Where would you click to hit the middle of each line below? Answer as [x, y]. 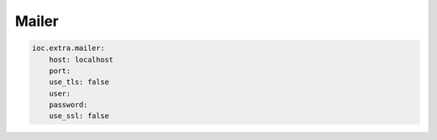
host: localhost [81, 59]
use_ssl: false [79, 116]
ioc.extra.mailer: [68, 48]
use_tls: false [79, 82]
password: [68, 105]
